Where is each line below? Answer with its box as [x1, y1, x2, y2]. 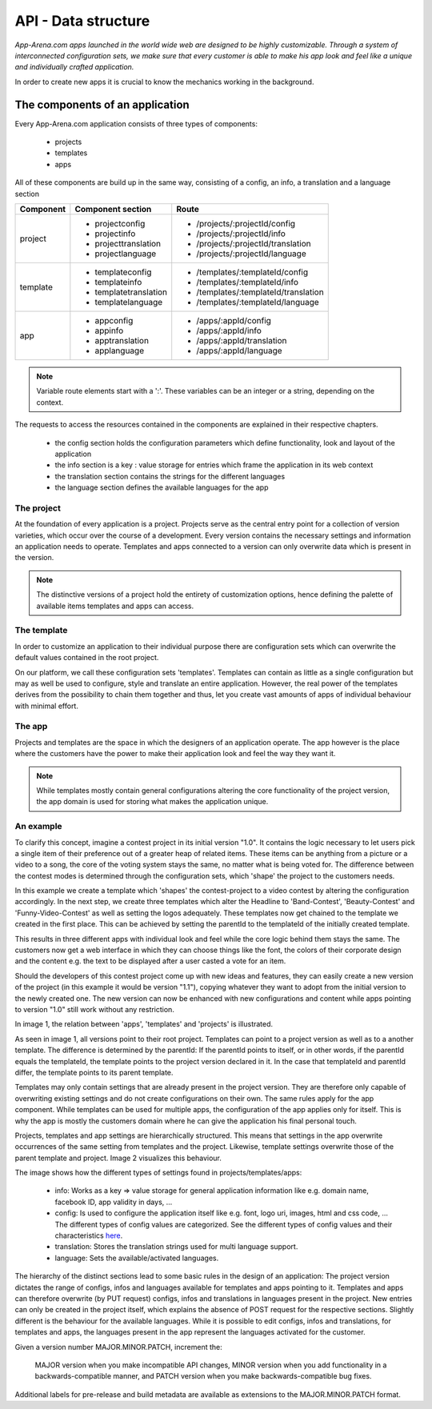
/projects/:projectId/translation [196, 238, 311, 249]
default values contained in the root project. [14, 653, 159, 662]
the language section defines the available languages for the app [54, 482, 269, 492]
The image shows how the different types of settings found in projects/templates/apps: [14, 1168, 302, 1178]
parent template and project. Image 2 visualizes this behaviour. [14, 1153, 222, 1163]
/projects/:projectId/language [196, 248, 307, 259]
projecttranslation [94, 238, 162, 249]
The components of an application [14, 98, 190, 111]
